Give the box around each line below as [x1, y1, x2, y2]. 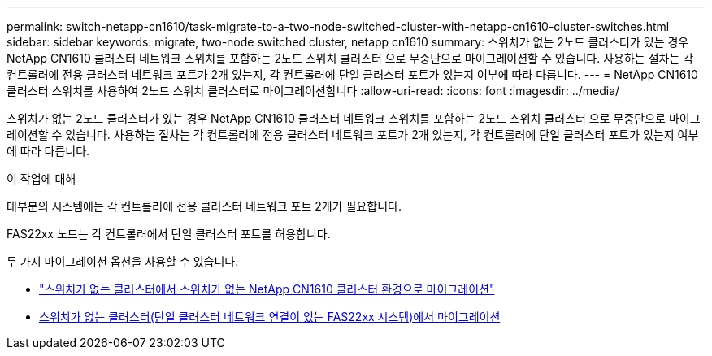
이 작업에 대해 [7, 171, 76, 185]
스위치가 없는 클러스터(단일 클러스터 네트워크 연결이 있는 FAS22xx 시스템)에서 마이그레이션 [39, 310, 501, 323]
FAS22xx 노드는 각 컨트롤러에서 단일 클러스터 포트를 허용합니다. [7, 227, 331, 241]
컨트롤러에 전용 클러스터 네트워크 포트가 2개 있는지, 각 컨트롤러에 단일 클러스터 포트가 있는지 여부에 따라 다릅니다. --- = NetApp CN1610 [7, 67, 698, 81]
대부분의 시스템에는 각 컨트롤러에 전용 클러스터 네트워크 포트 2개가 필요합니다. [7, 199, 402, 213]
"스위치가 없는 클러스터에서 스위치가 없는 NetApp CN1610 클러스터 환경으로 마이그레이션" [39, 282, 495, 296]
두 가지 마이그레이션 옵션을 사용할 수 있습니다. [7, 254, 239, 268]
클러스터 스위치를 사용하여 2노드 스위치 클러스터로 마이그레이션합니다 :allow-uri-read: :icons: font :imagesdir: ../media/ [7, 84, 620, 98]
